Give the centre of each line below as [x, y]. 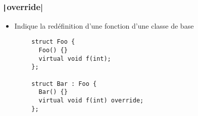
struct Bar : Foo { [64, 84]
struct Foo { [53, 42]
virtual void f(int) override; [91, 100]
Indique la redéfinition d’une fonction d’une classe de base [104, 25]
